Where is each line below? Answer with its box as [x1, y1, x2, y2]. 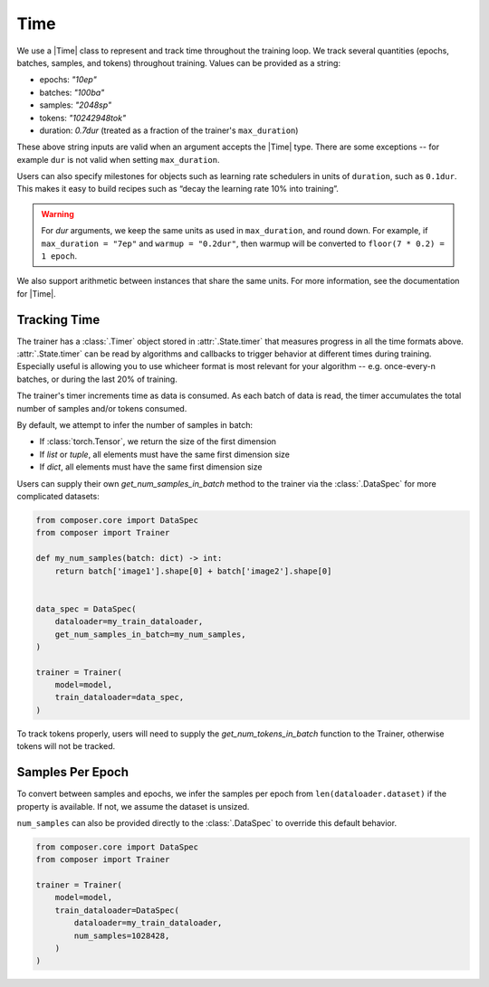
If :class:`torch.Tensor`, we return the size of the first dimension [39, 436, 276, 447]
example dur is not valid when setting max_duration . [16, 154, 220, 165]
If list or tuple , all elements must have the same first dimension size [39, 449, 290, 460]
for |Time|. [16, 288, 56, 299]
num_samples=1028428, [73, 930, 170, 941]
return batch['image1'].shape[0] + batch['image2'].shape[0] [54, 565, 332, 576]
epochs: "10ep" [39, 74, 97, 85]
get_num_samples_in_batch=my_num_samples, [54, 629, 246, 640]
